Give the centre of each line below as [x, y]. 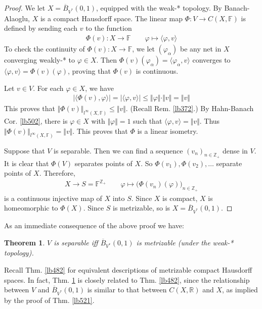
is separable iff [76, 242]
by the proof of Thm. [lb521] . [49, 300]
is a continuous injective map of [53, 198]
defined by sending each [41, 28]
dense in [235, 150]
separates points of [103, 163]
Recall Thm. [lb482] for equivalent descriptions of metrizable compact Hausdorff [128, 269]
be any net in [201, 48]
